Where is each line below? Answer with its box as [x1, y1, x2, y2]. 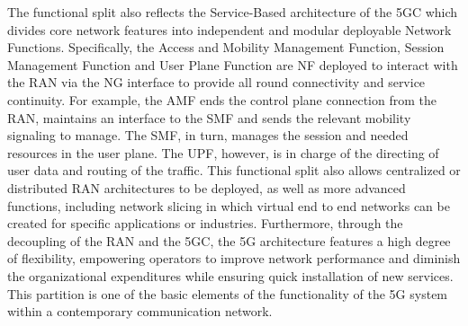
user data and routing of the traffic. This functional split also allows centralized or [7, 161, 461, 180]
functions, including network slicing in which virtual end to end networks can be [7, 196, 450, 215]
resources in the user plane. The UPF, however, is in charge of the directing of [7, 143, 439, 162]
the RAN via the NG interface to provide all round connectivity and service [7, 73, 426, 92]
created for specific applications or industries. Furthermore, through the [7, 214, 403, 233]
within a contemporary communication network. [7, 302, 273, 321]
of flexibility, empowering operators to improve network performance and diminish [7, 249, 461, 268]
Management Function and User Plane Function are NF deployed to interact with [7, 55, 458, 74]
